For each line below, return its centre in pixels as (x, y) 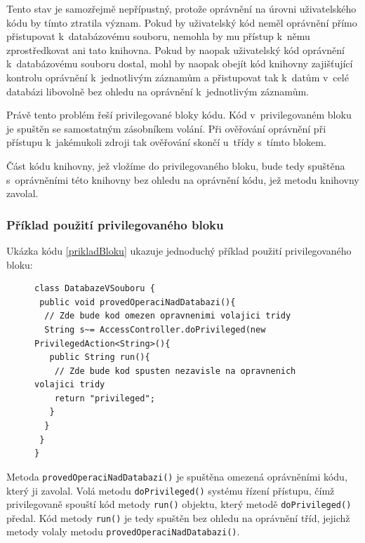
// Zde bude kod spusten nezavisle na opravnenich (175, 371)
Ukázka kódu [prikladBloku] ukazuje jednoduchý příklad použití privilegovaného (179, 250)
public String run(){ (100, 357)
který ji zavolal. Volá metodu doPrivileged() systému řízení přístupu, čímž (171, 490)
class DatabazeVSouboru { (95, 289)
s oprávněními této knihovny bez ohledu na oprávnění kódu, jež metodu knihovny (183, 179)
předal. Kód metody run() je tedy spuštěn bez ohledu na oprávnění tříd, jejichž (178, 517)
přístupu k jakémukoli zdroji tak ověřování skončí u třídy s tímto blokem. (166, 142)
